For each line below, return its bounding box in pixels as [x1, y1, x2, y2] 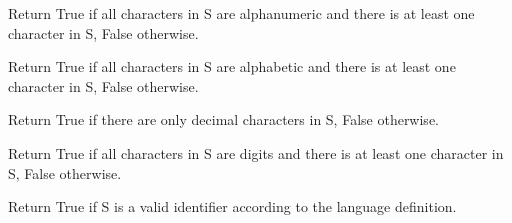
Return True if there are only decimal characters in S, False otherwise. [8, 109, 439, 130]
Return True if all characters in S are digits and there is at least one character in [8, 142, 504, 163]
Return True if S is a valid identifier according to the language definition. [8, 196, 457, 217]
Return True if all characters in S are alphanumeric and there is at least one [8, 3, 475, 23]
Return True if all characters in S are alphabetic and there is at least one [8, 56, 456, 77]
